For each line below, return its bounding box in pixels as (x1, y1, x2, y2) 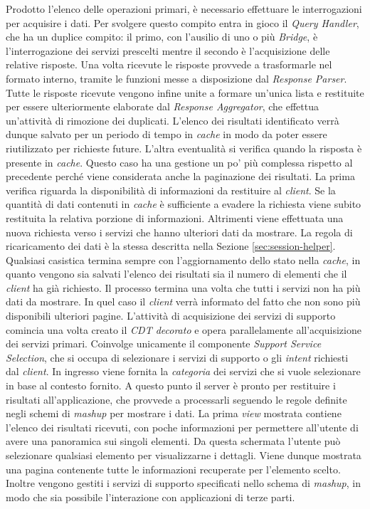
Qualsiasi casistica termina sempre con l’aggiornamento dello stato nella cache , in (6, 252, 361, 267)
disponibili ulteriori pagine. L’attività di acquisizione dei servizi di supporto (6, 308, 336, 323)
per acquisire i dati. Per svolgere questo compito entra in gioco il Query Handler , (6, 15, 359, 30)
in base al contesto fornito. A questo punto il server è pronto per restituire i (6, 378, 336, 393)
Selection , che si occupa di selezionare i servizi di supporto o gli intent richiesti (6, 350, 349, 364)
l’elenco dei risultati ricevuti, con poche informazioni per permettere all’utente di (6, 419, 359, 434)
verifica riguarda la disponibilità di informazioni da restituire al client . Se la (6, 182, 336, 197)
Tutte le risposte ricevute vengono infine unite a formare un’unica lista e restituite (6, 85, 364, 100)
